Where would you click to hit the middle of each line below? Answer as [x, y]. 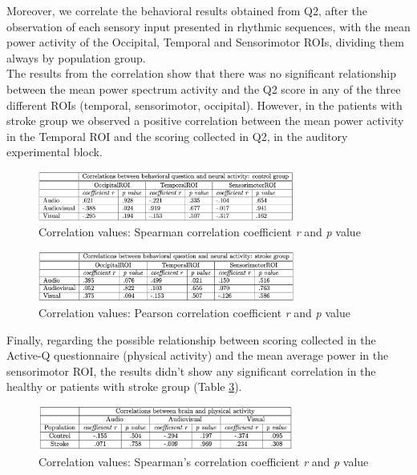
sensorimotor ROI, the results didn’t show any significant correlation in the [191, 370]
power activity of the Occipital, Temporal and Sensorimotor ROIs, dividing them [205, 42]
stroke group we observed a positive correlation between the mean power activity [205, 121]
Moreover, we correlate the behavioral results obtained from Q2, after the [187, 10]
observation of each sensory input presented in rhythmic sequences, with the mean [208, 26]
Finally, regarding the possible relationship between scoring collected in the [191, 339]
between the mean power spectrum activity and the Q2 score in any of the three [204, 89]
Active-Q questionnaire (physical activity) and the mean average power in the [198, 355]
